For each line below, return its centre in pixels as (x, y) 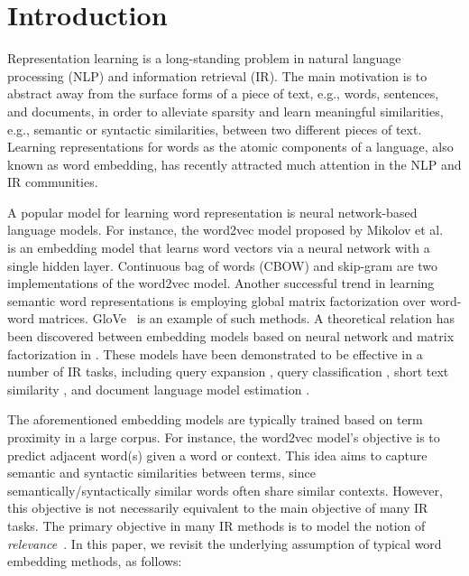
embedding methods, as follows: (95, 561)
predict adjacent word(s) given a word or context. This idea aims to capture (217, 455)
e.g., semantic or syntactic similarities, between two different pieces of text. (215, 129)
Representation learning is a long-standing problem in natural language (204, 58)
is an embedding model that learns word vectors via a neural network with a (219, 248)
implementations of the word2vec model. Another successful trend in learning (221, 283)
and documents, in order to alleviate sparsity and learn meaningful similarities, (225, 111)
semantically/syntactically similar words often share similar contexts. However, (225, 490)
